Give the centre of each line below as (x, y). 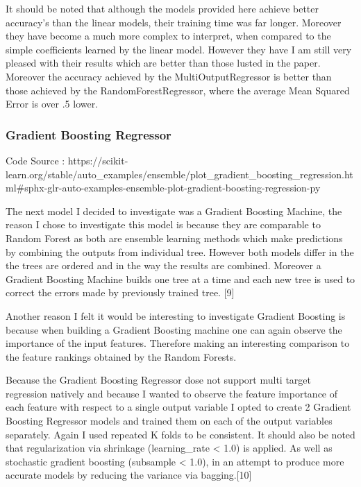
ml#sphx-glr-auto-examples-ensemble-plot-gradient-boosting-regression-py (163, 188)
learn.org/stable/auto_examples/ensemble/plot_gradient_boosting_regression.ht (179, 174)
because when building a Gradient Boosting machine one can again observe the (174, 329)
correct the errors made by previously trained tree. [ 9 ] (120, 292)
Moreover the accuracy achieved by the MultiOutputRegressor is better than (169, 76)
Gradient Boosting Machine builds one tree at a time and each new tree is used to (180, 279)
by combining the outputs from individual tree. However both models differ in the (180, 251)
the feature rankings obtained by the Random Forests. (121, 356)
